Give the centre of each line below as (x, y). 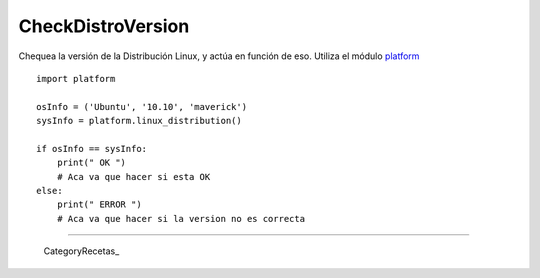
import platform (76, 78)
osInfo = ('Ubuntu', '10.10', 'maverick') (142, 106)
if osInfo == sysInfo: (92, 148)
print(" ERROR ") (99, 204)
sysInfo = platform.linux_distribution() (139, 121)
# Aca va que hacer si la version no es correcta (180, 218)
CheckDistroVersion (104, 26)
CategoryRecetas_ (81, 251)
